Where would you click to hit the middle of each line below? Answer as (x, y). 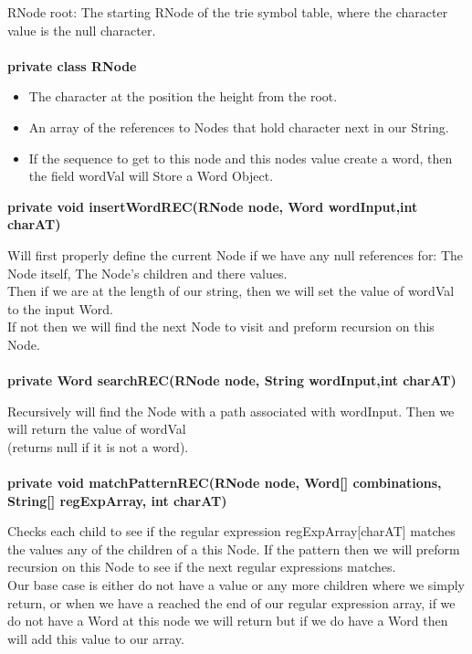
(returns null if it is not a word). (98, 446)
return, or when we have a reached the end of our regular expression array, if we (231, 602)
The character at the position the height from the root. (183, 96)
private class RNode (72, 65)
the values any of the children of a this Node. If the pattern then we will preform (234, 549)
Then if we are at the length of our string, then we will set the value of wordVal (231, 291)
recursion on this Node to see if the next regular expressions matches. (202, 567)
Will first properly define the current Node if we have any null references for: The (236, 254)
